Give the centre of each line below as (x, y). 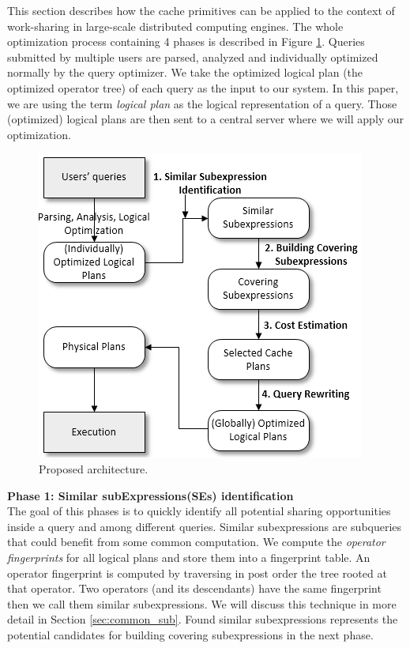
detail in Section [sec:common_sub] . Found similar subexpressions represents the (203, 619)
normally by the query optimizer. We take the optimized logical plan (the (185, 72)
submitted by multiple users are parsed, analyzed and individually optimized (193, 57)
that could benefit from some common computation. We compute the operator (196, 542)
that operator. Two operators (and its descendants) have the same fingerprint (194, 588)
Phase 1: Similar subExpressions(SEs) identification (150, 495)
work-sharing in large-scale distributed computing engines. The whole (175, 26)
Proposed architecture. (94, 468)
